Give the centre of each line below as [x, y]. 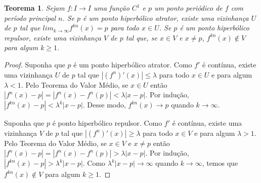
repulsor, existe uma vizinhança [53, 37]
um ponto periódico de [188, 8]
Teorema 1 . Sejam [34, 8]
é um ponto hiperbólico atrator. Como [133, 64]
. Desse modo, [104, 105]
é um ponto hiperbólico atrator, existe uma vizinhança [166, 17]
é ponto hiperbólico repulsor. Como [107, 123]
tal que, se [142, 37]
